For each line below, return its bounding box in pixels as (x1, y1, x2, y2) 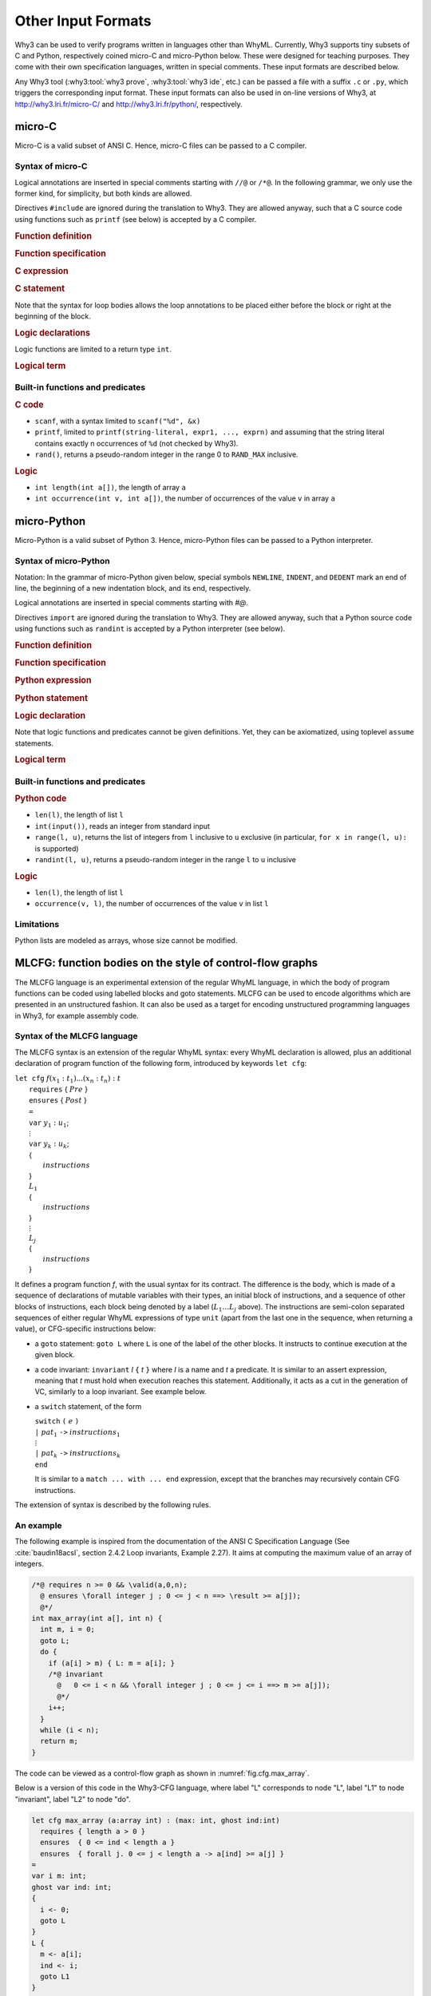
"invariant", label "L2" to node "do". (14, 1794, 131, 1804)
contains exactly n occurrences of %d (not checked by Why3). (34, 438, 239, 448)
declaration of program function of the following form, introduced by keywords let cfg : (14, 1059, 307, 1068)
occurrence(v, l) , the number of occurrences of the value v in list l (34, 899, 269, 909)
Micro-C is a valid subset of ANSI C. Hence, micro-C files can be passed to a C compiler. (14, 141, 307, 151)
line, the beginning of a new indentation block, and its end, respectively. (14, 583, 251, 592)
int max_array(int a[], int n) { (31, 1614, 163, 1623)
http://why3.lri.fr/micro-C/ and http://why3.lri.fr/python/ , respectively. (14, 99, 243, 109)
